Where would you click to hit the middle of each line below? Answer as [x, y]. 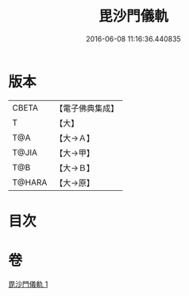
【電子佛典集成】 [87, 108]
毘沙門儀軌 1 [28, 284]
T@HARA [30, 182]
